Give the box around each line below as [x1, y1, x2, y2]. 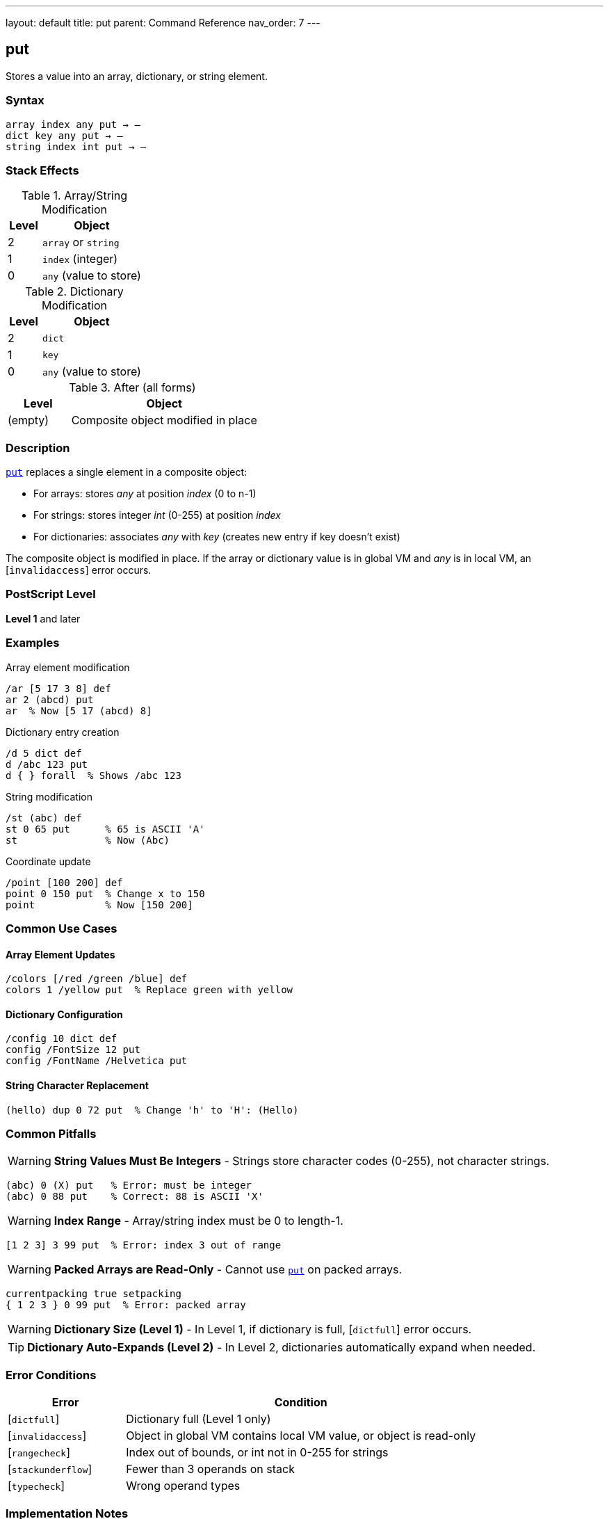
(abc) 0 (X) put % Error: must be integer [6, 1180, 252, 1191]
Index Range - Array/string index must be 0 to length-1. [54, 1214, 343, 1228]
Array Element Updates [6, 948, 115, 961]
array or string [42, 235, 120, 250]
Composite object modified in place [71, 413, 257, 428]
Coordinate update [6, 855, 91, 867]
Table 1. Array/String [21, 188, 127, 203]
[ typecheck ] [8, 1479, 65, 1493]
